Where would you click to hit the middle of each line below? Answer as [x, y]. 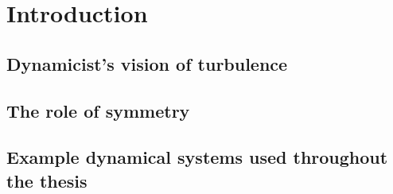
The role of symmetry [98, 110]
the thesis [47, 180]
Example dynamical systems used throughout [197, 157]
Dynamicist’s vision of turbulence [147, 63]
